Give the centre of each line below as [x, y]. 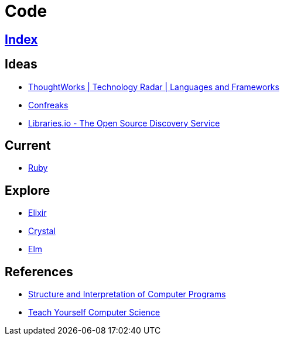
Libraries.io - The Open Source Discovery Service [124, 123]
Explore [28, 190]
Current [28, 146]
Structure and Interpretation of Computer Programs [127, 294]
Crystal [42, 231]
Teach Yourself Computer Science [94, 312]
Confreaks [48, 105]
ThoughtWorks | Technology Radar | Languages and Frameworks [154, 87]
